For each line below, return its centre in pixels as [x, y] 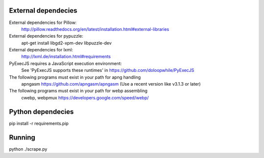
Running [22, 137]
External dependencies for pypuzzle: [46, 36]
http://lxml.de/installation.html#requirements [66, 57]
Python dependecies [41, 112]
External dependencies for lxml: [41, 50]
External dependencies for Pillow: [43, 23]
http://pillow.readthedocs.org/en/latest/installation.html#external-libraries [95, 29]
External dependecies [43, 11]
